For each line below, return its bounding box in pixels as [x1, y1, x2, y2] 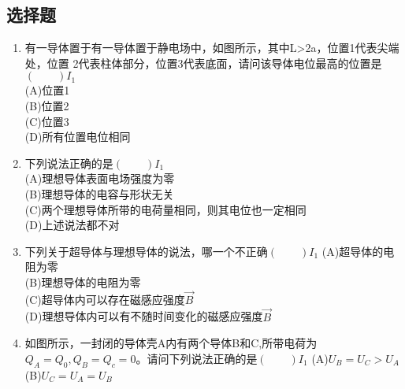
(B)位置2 [24, 97, 69, 113]
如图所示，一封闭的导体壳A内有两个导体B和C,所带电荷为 [24, 335, 318, 351]
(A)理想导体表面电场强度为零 [24, 170, 175, 187]
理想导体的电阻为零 [41, 273, 141, 290]
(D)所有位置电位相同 [24, 128, 131, 145]
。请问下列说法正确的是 [136, 350, 258, 366]
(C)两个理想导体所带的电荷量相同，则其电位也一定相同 [24, 201, 307, 217]
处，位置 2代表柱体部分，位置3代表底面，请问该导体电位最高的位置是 [24, 54, 382, 71]
